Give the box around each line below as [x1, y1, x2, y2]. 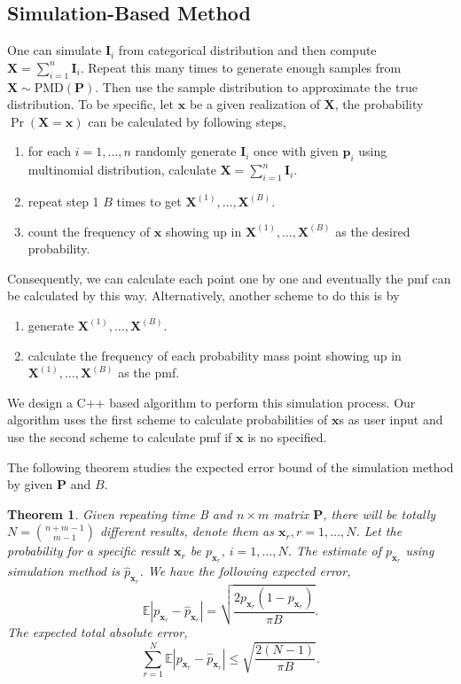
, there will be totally [323, 504, 436, 523]
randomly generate [135, 142, 237, 160]
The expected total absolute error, [7, 623, 188, 641]
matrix [273, 504, 309, 523]
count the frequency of [27, 222, 151, 240]
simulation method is [7, 562, 121, 580]
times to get [116, 191, 182, 210]
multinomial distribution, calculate [27, 160, 216, 179]
